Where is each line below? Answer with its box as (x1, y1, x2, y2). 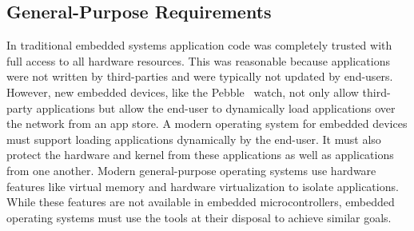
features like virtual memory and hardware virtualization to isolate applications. (6, 177, 399, 194)
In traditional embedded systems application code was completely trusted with (6, 37, 392, 54)
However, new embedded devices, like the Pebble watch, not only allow (6, 83, 359, 100)
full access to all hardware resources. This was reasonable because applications (6, 52, 390, 69)
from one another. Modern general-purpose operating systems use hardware (6, 161, 376, 178)
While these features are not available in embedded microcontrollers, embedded (6, 193, 395, 210)
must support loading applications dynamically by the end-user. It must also (6, 130, 381, 147)
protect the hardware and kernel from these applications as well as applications (6, 146, 394, 163)
